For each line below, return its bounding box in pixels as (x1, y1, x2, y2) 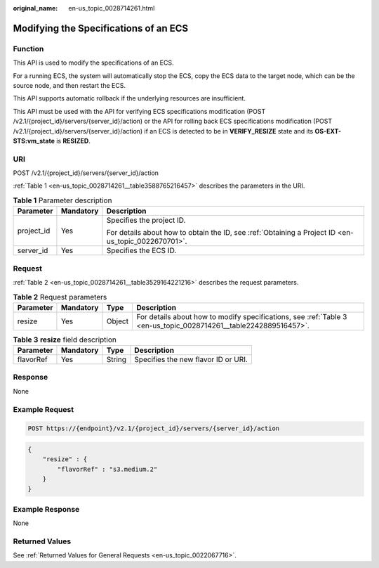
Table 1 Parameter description (13, 195, 112, 205)
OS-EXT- (314, 127, 342, 135)
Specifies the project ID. (106, 215, 186, 225)
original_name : (13, 4, 58, 12)
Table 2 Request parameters (13, 292, 107, 302)
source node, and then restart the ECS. (13, 81, 126, 89)
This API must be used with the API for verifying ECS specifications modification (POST (13, 107, 266, 115)
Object (106, 316, 129, 326)
